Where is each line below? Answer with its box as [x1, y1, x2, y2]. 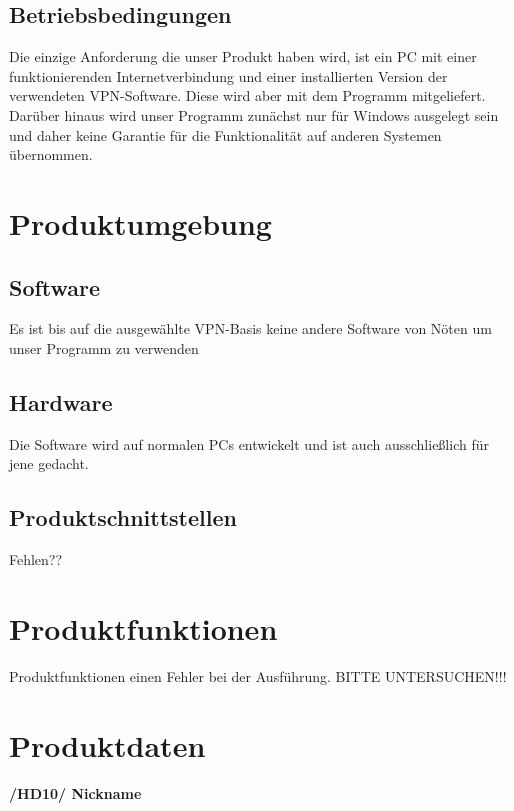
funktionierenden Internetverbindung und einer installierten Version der [9, 65, 448, 86]
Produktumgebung [9, 202, 272, 243]
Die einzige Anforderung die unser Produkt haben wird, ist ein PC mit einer [9, 46, 477, 67]
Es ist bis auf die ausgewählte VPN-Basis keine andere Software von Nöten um [9, 318, 492, 339]
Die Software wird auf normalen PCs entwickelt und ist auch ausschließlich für [9, 433, 489, 454]
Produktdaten [9, 724, 206, 765]
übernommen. [9, 144, 93, 165]
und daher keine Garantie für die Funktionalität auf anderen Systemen [9, 124, 442, 145]
